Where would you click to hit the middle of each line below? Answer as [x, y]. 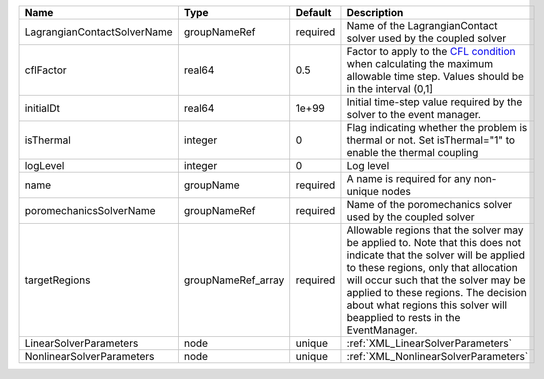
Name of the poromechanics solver [429, 204]
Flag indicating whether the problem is [437, 127]
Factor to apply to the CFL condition [431, 51]
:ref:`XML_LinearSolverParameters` [429, 343]
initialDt [42, 108]
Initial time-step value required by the [434, 102]
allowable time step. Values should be [435, 76]
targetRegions [57, 280]
